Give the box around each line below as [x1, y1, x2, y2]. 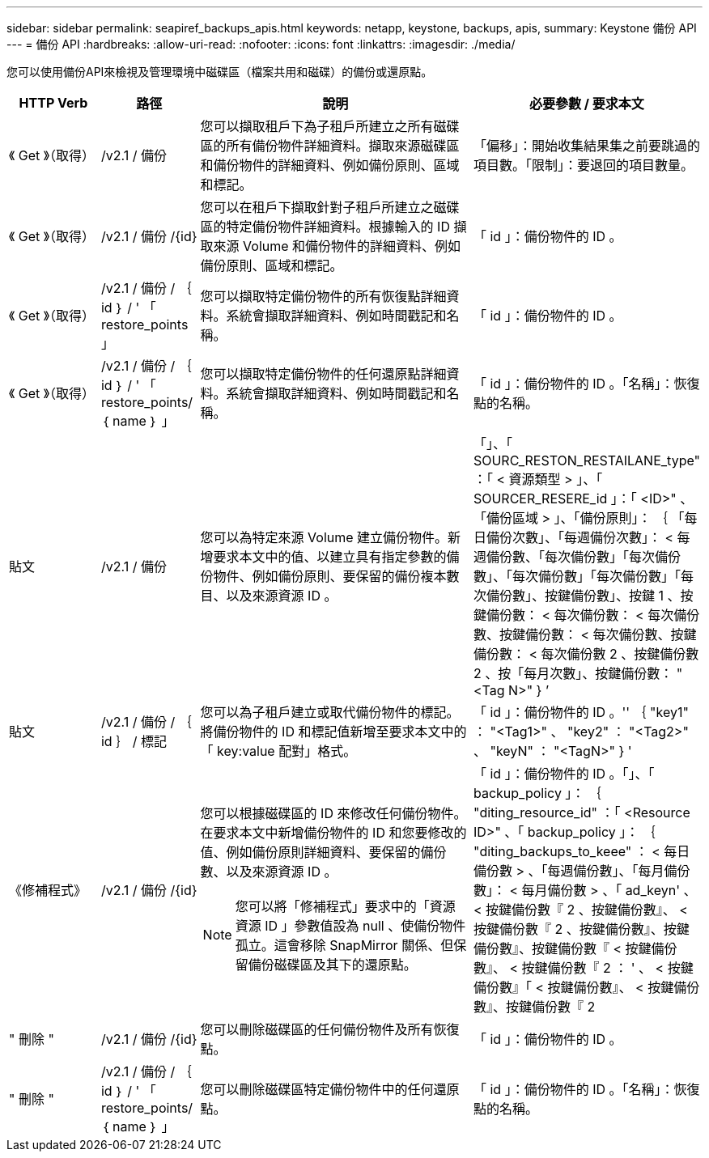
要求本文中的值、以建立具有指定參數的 [213, 549, 447, 565]
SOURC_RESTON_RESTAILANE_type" [473, 452, 700, 469]
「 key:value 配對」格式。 [200, 743, 357, 759]
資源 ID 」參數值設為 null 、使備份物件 [235, 918, 466, 934]
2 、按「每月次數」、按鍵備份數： [473, 665, 673, 681]
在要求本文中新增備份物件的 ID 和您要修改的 [200, 825, 467, 841]
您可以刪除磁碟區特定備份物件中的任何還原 [200, 1081, 460, 1097]
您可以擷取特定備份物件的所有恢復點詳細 [200, 288, 447, 304]
